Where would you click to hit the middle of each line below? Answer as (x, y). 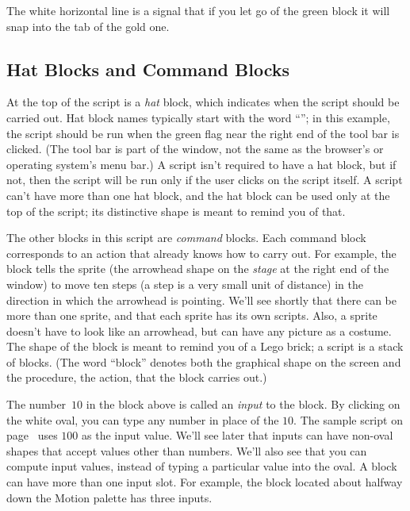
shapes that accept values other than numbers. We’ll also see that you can (187, 450)
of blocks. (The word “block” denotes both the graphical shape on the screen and (204, 361)
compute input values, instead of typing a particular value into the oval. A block (202, 466)
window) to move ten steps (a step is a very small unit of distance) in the (185, 284)
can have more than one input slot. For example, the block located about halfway (205, 482)
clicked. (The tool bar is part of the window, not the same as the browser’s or (195, 149)
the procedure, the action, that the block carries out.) (137, 377)
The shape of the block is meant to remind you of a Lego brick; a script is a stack (205, 346)
